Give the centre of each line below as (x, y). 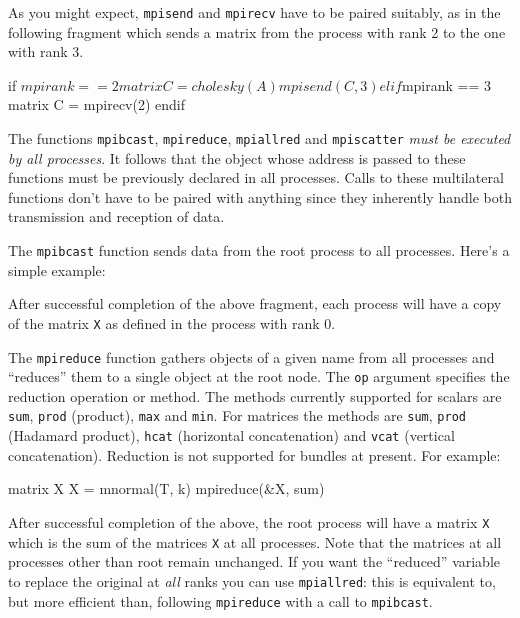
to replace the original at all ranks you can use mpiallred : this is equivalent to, (252, 580)
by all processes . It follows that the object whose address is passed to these (237, 157)
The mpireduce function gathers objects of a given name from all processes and (251, 356)
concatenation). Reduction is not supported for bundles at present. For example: (254, 454)
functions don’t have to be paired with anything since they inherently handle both (260, 196)
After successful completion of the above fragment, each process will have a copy (255, 303)
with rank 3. (46, 51)
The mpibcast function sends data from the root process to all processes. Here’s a (259, 250)
